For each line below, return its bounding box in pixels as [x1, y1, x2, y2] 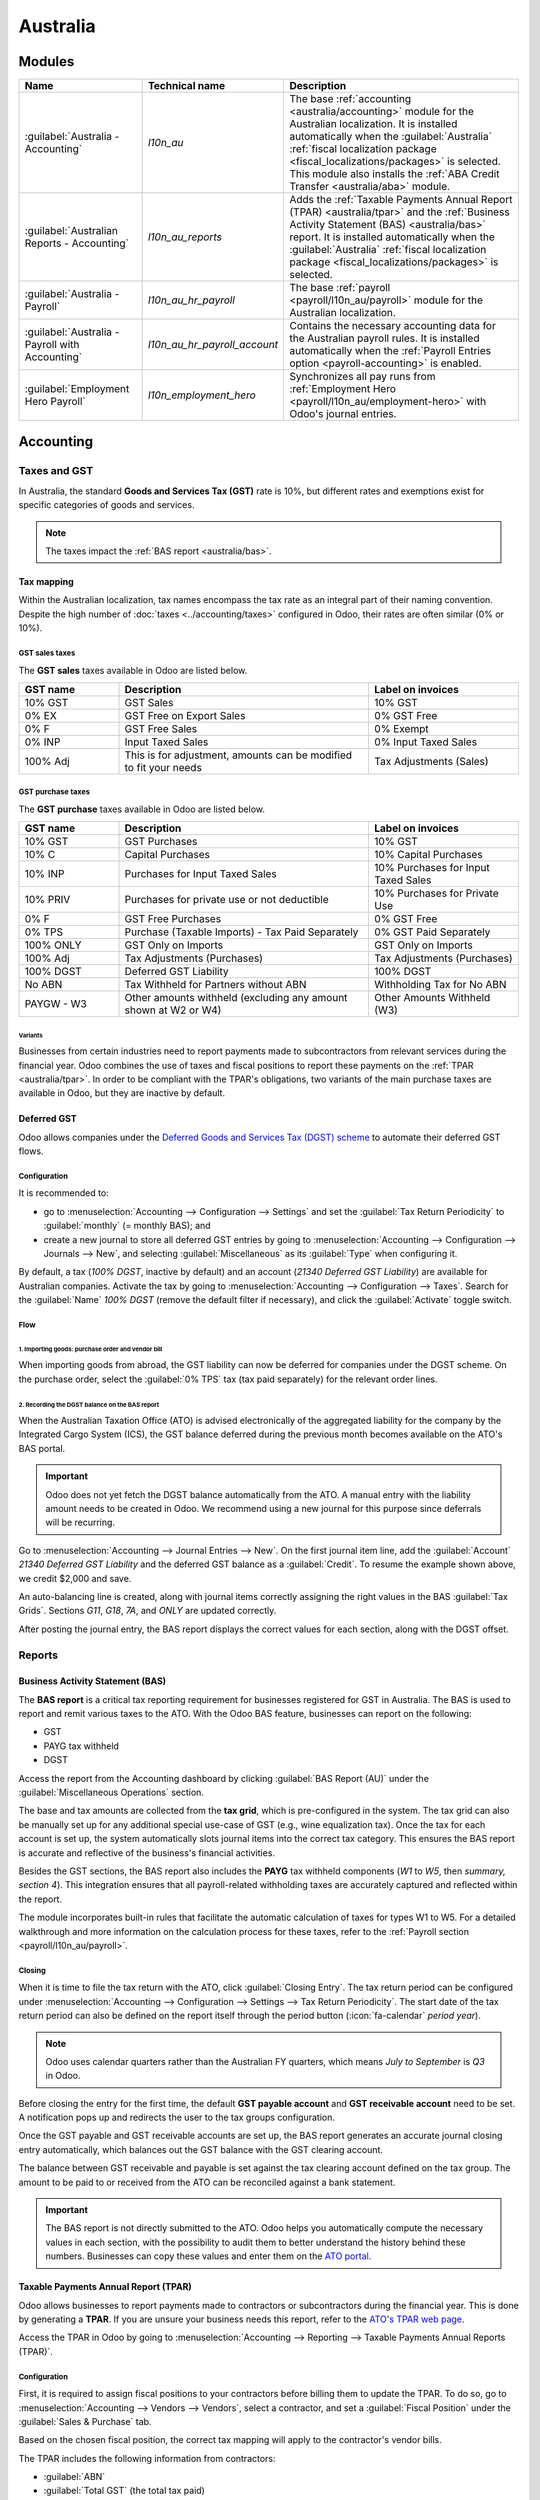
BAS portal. [18, 1442, 66, 1454]
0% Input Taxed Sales [374, 735, 478, 749]
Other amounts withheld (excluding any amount [124, 991, 348, 1005]
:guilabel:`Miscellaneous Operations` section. [18, 1786, 205, 1799]
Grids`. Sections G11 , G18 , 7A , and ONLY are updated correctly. [18, 1605, 277, 1617]
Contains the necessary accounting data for [289, 319, 497, 333]
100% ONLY [24, 938, 82, 952]
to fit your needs [124, 760, 202, 774]
